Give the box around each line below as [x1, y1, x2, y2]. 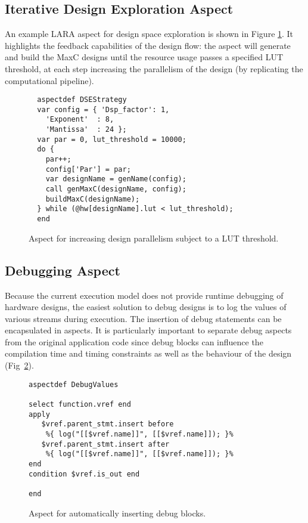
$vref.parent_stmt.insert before [41, 420, 174, 429]
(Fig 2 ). [5, 359, 34, 372]
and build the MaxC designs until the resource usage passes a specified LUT [5, 51, 284, 63]
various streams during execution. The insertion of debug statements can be [5, 312, 282, 324]
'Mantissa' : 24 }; [45, 125, 127, 134]
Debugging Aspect [5, 261, 120, 279]
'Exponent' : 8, [45, 115, 114, 124]
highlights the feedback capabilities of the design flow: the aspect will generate [5, 39, 291, 51]
